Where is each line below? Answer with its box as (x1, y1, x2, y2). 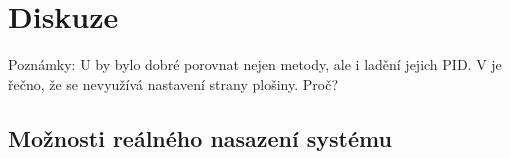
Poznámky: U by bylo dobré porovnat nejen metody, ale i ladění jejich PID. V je (8, 54, 502, 75)
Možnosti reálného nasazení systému (8, 122, 392, 153)
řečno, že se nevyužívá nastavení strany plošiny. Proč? (8, 73, 338, 94)
